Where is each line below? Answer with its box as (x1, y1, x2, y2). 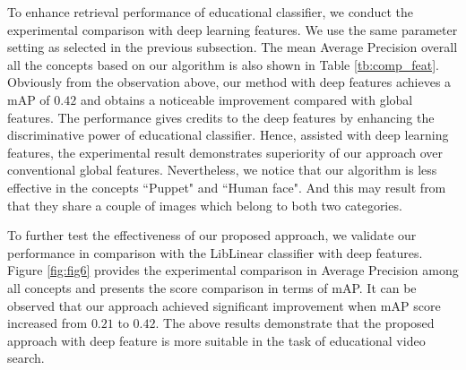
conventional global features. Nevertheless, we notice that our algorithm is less (7, 160, 437, 179)
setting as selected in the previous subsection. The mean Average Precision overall (7, 38, 458, 56)
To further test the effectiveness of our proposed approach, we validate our (7, 226, 417, 245)
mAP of (7, 90, 50, 108)
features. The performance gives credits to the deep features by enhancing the (7, 108, 435, 126)
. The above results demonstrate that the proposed (155, 314, 435, 332)
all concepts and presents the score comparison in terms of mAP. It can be (7, 278, 417, 297)
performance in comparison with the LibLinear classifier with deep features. (7, 243, 423, 262)
